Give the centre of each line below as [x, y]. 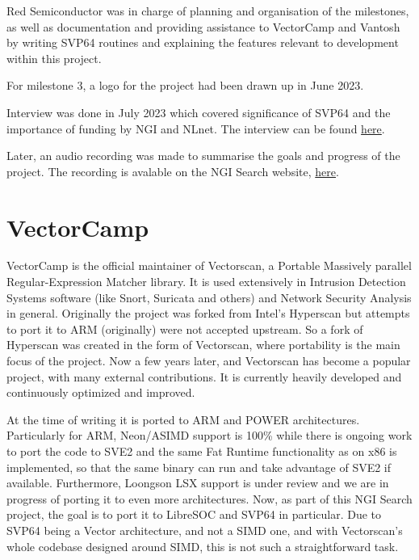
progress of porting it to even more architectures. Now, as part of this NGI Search [209, 498]
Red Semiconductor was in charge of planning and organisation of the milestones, [208, 11]
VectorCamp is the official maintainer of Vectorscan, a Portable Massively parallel [209, 265]
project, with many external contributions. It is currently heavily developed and [204, 376]
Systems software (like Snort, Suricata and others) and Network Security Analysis [209, 297]
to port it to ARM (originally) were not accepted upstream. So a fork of [185, 328]
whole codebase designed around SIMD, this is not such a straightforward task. [203, 546]
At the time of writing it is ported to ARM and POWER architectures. [183, 419]
